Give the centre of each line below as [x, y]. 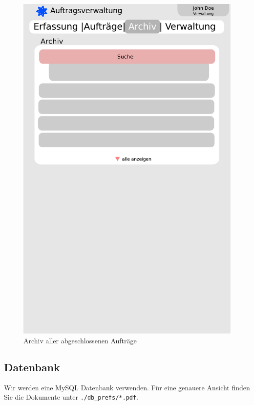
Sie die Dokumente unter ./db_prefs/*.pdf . [71, 397]
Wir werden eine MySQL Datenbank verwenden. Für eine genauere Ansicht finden [127, 387]
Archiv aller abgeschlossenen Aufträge [80, 340]
